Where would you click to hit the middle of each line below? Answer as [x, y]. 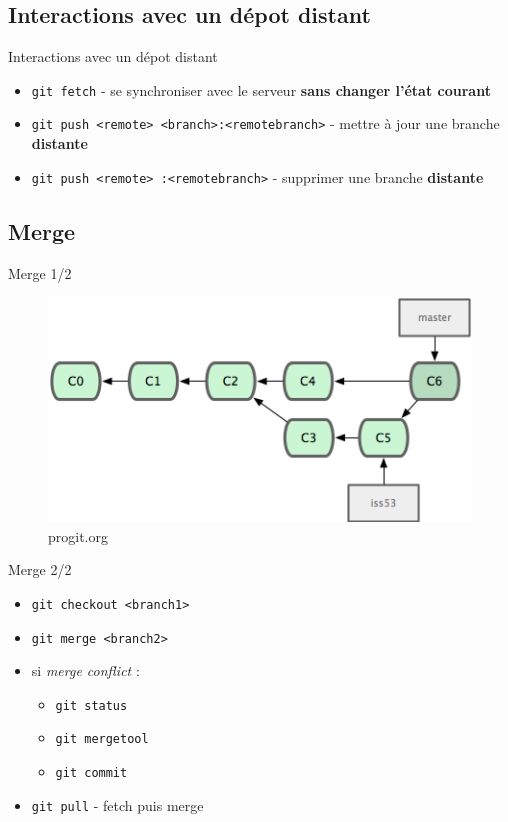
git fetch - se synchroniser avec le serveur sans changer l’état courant [261, 89]
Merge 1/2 [40, 272]
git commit [91, 773]
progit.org [78, 535]
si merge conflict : [85, 670]
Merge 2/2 [40, 569]
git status [91, 705]
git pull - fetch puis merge [117, 804]
